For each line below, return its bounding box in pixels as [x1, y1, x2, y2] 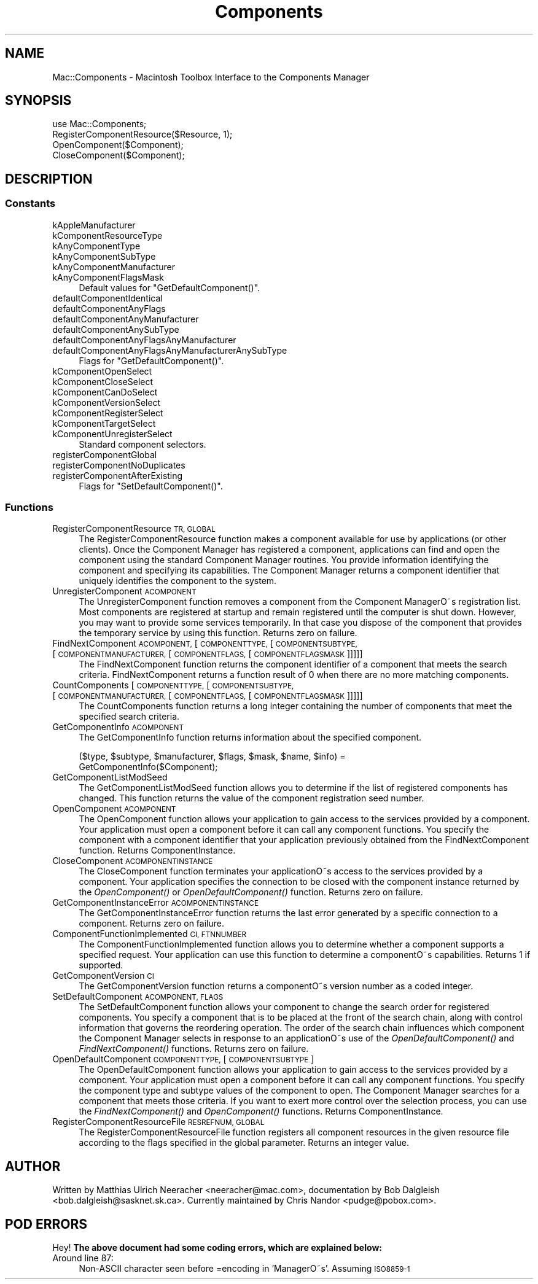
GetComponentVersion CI [52, 970, 154, 981]
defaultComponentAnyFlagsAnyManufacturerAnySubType [52, 344, 287, 356]
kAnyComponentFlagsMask [52, 271, 164, 282]
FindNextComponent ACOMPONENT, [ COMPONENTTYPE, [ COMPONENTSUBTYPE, [52, 638, 357, 649]
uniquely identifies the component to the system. [79, 575, 277, 586]
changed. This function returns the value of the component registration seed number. [79, 793, 424, 804]
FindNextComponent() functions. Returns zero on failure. [79, 1043, 309, 1054]
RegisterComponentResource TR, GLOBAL [52, 523, 216, 534]
